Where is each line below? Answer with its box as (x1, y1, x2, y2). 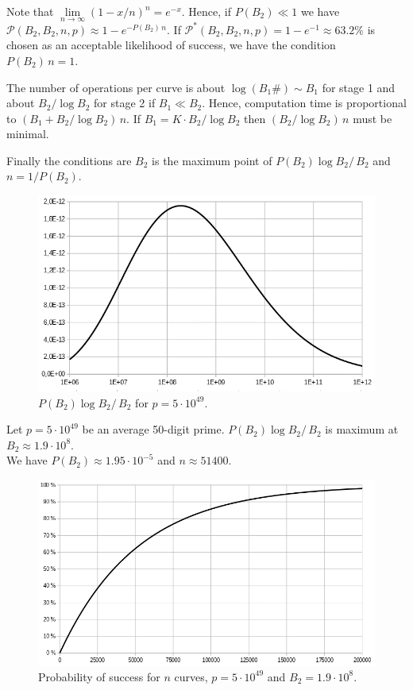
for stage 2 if (94, 94, 156, 111)
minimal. (6, 125, 49, 142)
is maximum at (325, 421, 399, 438)
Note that (6, 3, 54, 19)
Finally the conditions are (6, 152, 132, 168)
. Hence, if (181, 3, 232, 19)
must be (353, 110, 392, 126)
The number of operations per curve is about (6, 79, 226, 95)
